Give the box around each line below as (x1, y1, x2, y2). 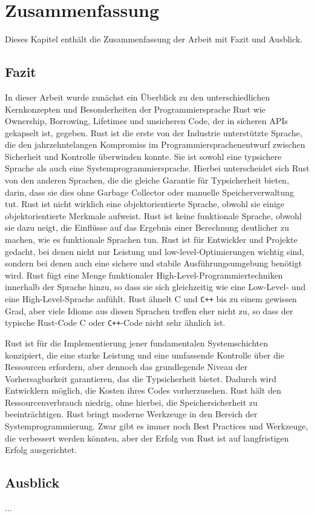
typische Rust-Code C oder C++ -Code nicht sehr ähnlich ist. (5, 316, 226, 329)
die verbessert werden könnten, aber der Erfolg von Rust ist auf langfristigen (5, 431, 289, 444)
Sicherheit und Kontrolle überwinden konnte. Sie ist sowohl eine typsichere (5, 150, 281, 162)
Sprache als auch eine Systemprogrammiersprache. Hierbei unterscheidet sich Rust (5, 162, 310, 174)
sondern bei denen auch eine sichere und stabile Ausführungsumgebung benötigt (5, 257, 302, 270)
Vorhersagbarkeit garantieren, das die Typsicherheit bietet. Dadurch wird (5, 372, 276, 385)
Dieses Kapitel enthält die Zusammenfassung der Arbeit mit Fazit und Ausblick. (5, 33, 303, 45)
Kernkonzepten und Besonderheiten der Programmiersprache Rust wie (5, 102, 266, 115)
